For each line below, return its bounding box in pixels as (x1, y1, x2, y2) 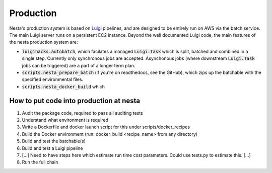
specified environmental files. (22, 76, 84, 82)
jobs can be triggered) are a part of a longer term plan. (22, 62, 135, 68)
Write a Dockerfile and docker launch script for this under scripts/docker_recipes (22, 124, 190, 130)
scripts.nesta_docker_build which (22, 83, 105, 90)
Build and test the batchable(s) (22, 138, 86, 144)
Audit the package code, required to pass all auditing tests (22, 110, 143, 116)
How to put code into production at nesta (9, 97, 141, 105)
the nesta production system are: (9, 39, 78, 45)
